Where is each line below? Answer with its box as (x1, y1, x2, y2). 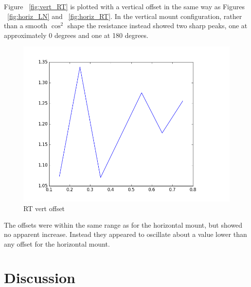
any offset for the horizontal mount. (4, 238, 110, 249)
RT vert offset (23, 203, 65, 213)
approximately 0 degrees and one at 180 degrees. (4, 30, 148, 40)
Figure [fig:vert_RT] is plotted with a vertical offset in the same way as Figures (4, 1, 245, 11)
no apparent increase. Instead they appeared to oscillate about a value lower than (4, 229, 247, 239)
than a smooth (4, 20, 48, 31)
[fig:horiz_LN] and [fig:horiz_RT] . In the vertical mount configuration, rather (7, 11, 242, 21)
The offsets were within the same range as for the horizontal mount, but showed (4, 219, 243, 230)
